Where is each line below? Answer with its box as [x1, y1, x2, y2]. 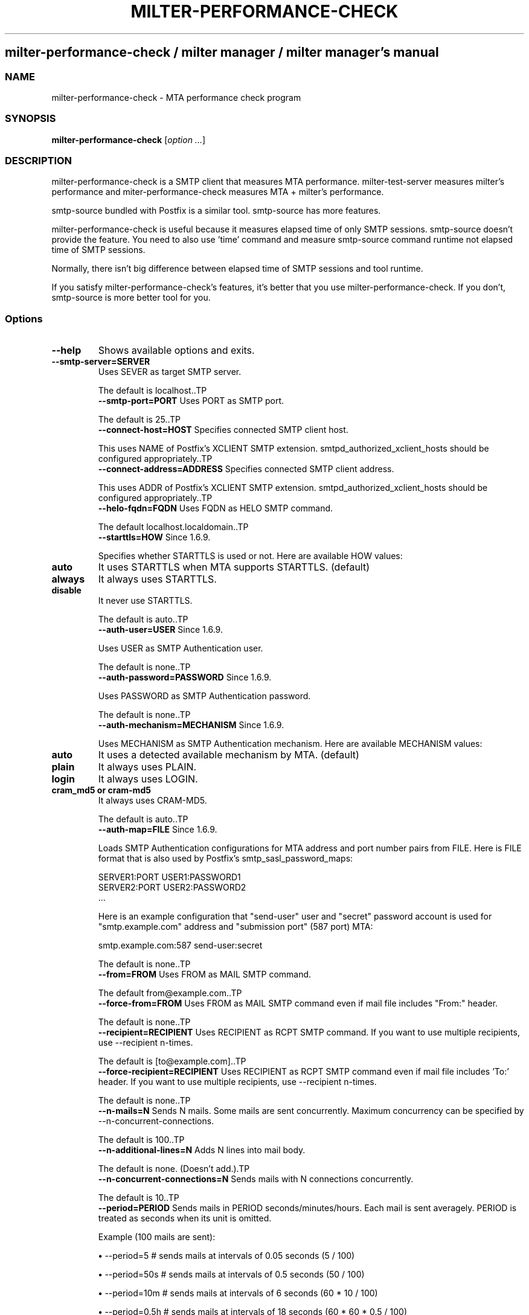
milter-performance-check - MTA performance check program [51, 92, 301, 103]
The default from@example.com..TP [98, 988, 242, 999]
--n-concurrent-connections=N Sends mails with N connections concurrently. [98, 1174, 414, 1185]
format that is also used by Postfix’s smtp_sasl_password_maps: [98, 853, 353, 864]
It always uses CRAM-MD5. [98, 795, 207, 806]
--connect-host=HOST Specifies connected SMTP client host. [98, 424, 348, 435]
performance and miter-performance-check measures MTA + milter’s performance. [51, 187, 384, 197]
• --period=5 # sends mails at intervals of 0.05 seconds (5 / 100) [98, 1250, 355, 1261]
